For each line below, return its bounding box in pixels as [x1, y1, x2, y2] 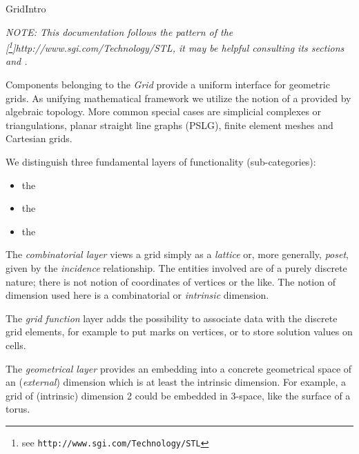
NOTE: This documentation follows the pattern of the [6, 24, 233, 39]
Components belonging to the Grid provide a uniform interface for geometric [6, 77, 330, 92]
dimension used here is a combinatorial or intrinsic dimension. [6, 288, 269, 302]
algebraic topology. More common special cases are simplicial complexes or [6, 104, 322, 119]
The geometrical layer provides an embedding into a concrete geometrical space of [6, 361, 352, 375]
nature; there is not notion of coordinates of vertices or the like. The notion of [6, 274, 336, 288]
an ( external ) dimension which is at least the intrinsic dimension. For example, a [6, 375, 346, 389]
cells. [6, 337, 26, 352]
